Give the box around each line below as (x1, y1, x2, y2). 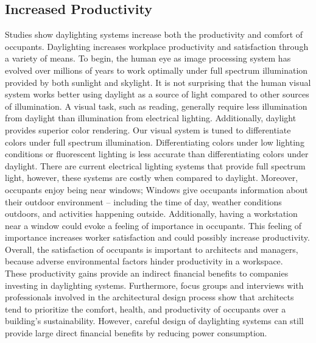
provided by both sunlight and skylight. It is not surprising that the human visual (5, 76, 311, 88)
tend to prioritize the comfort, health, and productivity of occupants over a (5, 302, 286, 315)
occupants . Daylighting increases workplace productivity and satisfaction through (5, 40, 309, 52)
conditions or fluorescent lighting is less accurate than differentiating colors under (5, 147, 309, 160)
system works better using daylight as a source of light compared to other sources (5, 88, 309, 101)
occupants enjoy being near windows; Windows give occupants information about (5, 183, 308, 196)
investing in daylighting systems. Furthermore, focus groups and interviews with (5, 278, 304, 291)
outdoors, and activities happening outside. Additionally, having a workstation (5, 207, 298, 220)
